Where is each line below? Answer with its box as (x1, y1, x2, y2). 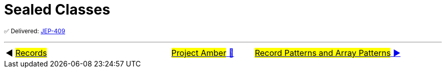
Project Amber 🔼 (171, 47, 234, 58)
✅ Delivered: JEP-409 (4, 27, 65, 35)
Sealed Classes (4, 1, 110, 18)
